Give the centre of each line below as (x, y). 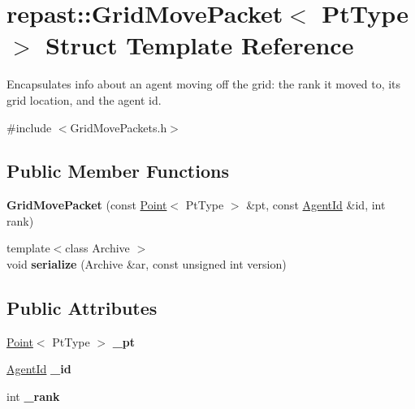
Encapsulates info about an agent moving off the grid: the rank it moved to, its (204, 84)
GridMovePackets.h (119, 127)
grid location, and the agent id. (84, 99)
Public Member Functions (118, 171)
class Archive (97, 248)
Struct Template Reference (200, 45)
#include (29, 127)
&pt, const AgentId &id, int (316, 205)
